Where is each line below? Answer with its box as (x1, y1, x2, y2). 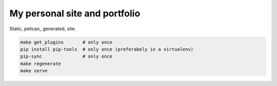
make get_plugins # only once (20, 39, 113, 45)
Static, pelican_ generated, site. (9, 26, 76, 32)
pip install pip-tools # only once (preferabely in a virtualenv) (20, 46, 194, 52)
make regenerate (20, 60, 62, 67)
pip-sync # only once (20, 54, 113, 59)
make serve (20, 68, 48, 74)
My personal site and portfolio (9, 8, 141, 19)
